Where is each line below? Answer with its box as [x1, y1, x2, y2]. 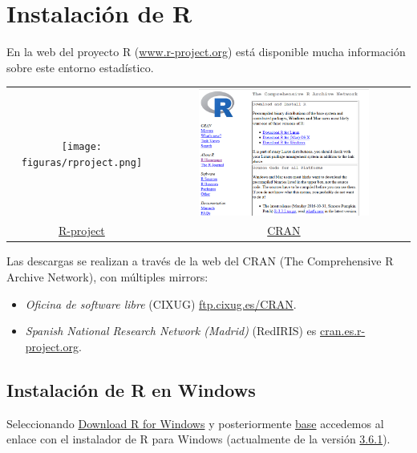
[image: [61, 141, 102, 153]
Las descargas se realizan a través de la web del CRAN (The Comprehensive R [6, 253, 394, 269]
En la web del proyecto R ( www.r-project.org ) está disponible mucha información [6, 43, 406, 60]
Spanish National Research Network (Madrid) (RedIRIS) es [25, 322, 317, 339]
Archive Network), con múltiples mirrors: [6, 269, 208, 285]
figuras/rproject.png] [21, 157, 143, 169]
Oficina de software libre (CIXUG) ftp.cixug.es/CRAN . [25, 295, 297, 312]
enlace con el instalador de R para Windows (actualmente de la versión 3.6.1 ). [6, 431, 391, 447]
